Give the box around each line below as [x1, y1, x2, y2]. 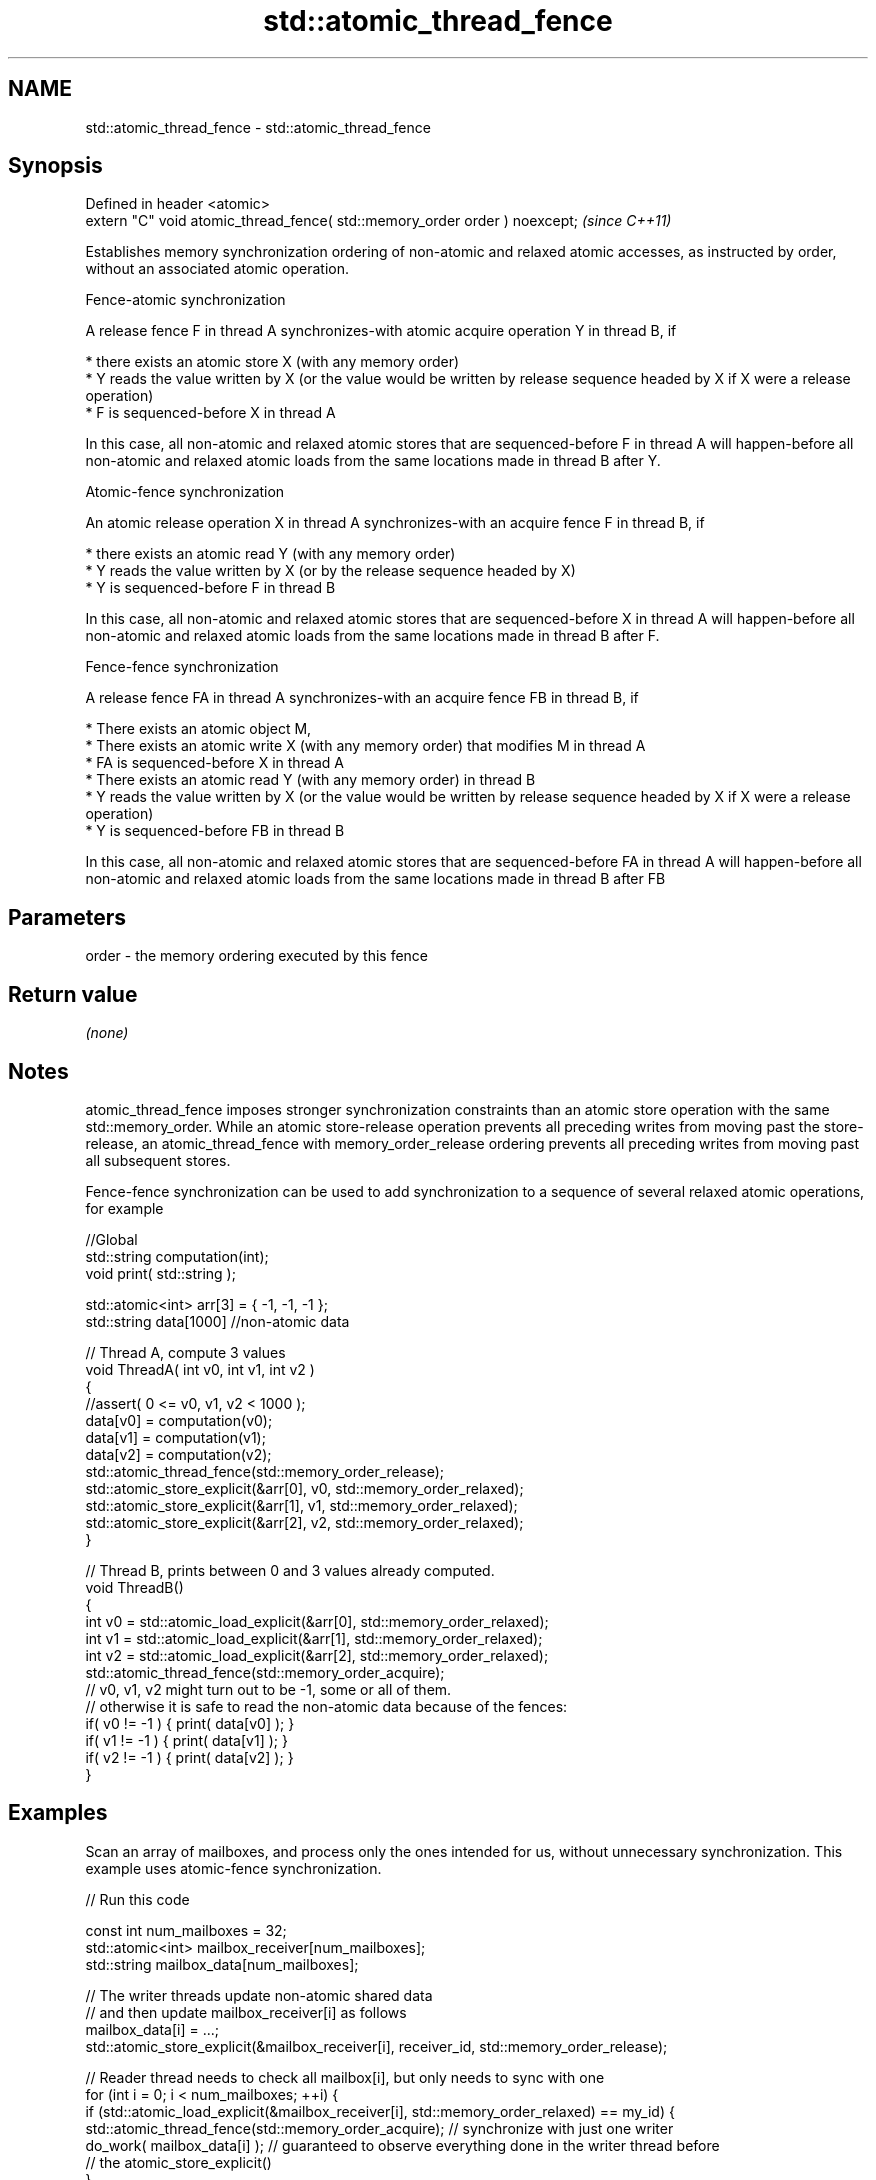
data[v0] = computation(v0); [85, 1411, 273, 1429]
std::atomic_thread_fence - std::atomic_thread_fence [85, 118, 431, 136]
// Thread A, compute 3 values [85, 1343, 286, 1361]
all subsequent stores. [85, 1151, 231, 1169]
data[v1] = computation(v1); [85, 1428, 266, 1446]
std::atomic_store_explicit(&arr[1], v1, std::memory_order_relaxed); [85, 1496, 518, 1514]
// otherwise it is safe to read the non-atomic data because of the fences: [85, 1697, 568, 1715]
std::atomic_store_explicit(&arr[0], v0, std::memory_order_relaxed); [85, 1479, 524, 1497]
